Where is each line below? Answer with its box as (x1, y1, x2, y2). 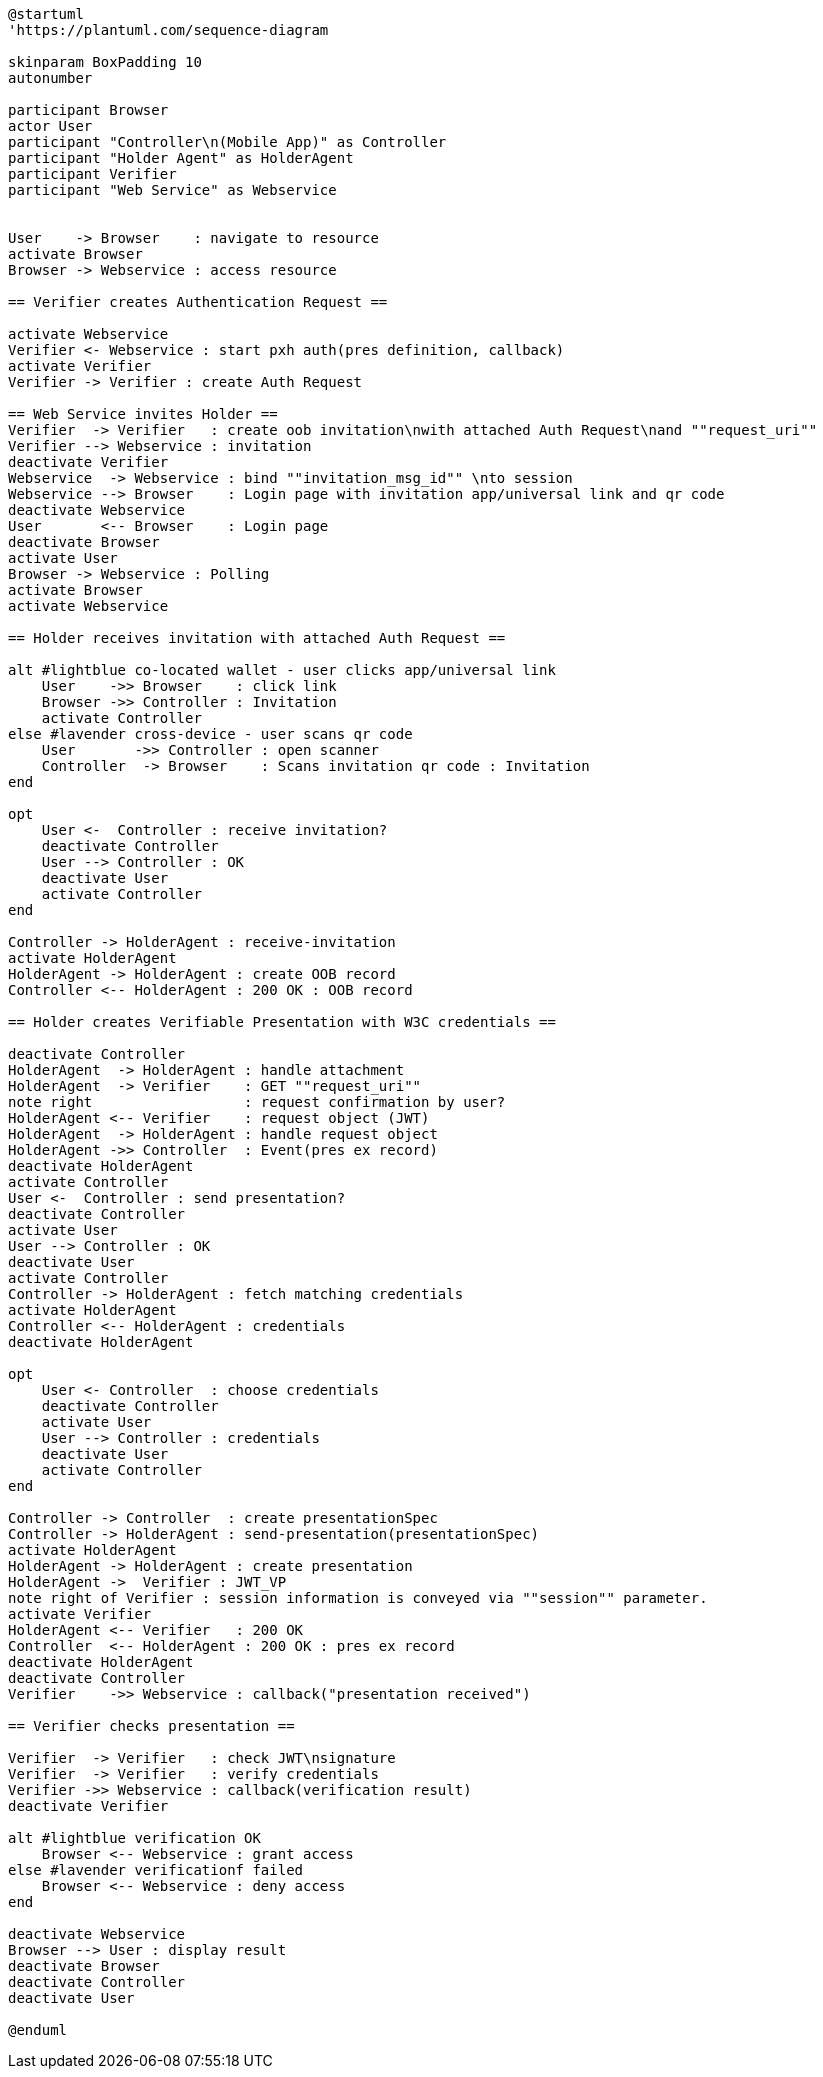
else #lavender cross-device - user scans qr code (8, 726, 413, 742)
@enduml (8, 2022, 68, 2038)
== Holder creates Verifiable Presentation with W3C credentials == (8, 1014, 556, 1030)
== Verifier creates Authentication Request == (8, 294, 388, 310)
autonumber (8, 70, 93, 86)
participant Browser (8, 102, 169, 118)
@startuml (8, 6, 84, 22)
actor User (8, 118, 93, 134)
